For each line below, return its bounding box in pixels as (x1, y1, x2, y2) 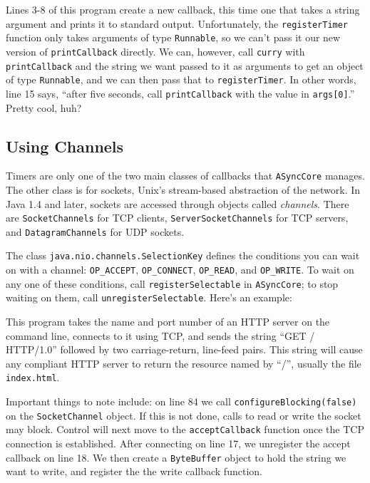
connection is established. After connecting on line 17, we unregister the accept (6, 436, 351, 451)
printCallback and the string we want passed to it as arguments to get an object (6, 58, 364, 73)
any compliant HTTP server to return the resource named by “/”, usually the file (6, 355, 361, 370)
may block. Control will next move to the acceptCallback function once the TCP (6, 422, 364, 437)
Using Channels (6, 135, 124, 157)
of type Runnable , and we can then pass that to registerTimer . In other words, (6, 72, 356, 87)
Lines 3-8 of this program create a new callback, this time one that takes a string (6, 2, 360, 16)
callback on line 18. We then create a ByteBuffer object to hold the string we (6, 450, 346, 464)
